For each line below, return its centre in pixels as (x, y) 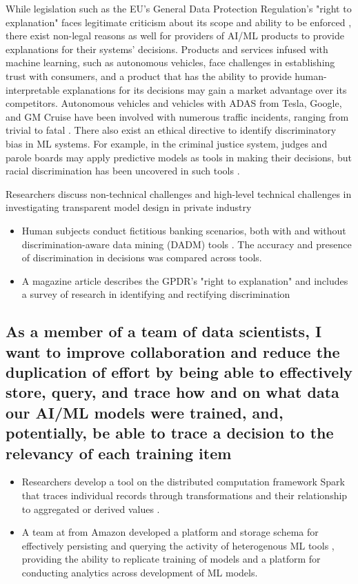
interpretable (33, 89)
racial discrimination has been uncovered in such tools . (123, 171)
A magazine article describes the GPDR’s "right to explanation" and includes (185, 280)
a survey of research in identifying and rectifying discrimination (156, 294)
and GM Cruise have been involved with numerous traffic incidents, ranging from (177, 116)
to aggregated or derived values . (91, 509)
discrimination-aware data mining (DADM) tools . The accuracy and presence (187, 244)
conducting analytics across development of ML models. (140, 572)
